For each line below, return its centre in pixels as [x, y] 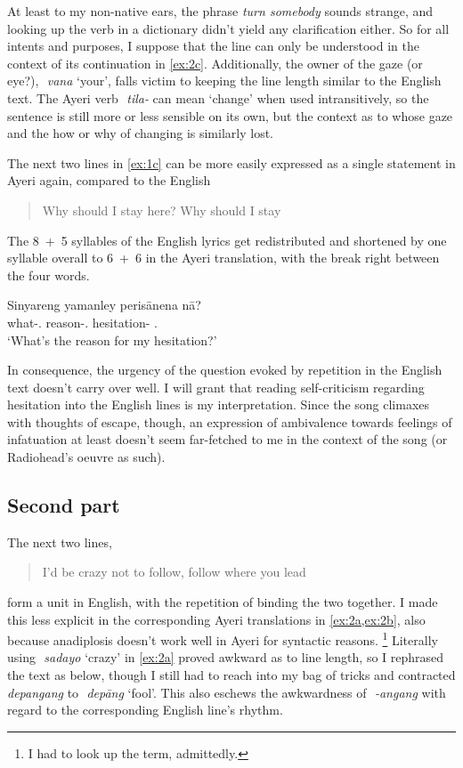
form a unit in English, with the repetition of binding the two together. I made [223, 602]
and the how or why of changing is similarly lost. [140, 133]
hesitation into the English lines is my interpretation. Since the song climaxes [219, 404]
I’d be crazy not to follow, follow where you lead [174, 572]
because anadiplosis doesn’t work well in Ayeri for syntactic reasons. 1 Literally [223, 639]
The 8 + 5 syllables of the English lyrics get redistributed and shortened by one [227, 240]
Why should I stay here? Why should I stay [162, 210]
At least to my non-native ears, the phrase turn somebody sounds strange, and [220, 11]
